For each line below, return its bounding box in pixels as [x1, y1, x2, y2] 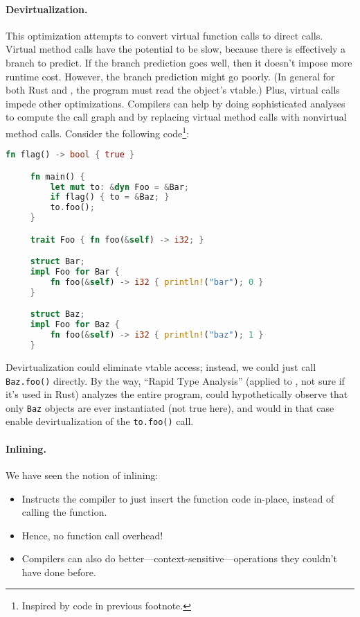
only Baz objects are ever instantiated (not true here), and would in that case [6, 400, 334, 415]
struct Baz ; [30, 309, 85, 320]
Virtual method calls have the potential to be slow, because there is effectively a [6, 42, 346, 56]
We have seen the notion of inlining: [6, 467, 159, 482]
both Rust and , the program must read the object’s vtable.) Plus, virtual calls [6, 82, 340, 97]
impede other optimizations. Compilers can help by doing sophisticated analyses [6, 96, 345, 110]
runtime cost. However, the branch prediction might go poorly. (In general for [6, 69, 335, 83]
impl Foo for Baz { [30, 320, 120, 330]
